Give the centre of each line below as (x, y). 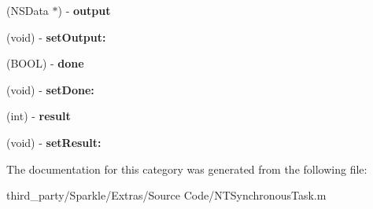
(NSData (28, 10)
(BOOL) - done (45, 63)
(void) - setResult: (54, 142)
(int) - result (39, 116)
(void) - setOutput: (56, 37)
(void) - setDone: (50, 89)
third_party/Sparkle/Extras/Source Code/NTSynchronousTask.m (166, 195)
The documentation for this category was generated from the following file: (187, 169)
